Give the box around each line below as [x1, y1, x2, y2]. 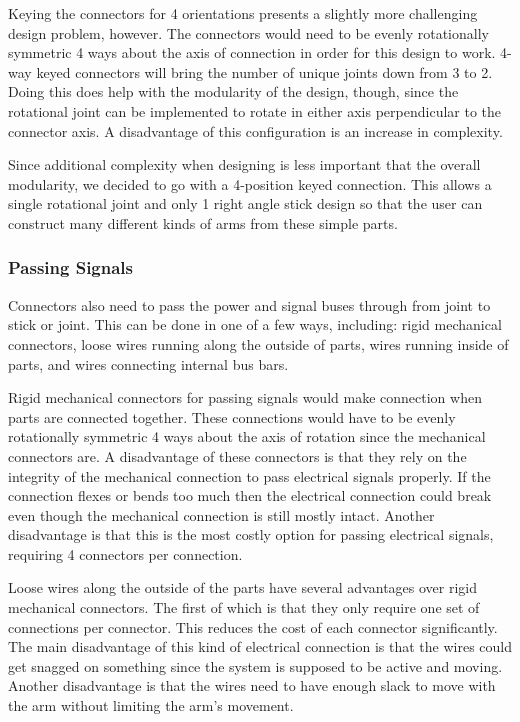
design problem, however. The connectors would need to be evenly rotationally [8, 22, 489, 43]
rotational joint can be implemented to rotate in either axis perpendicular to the [8, 100, 502, 121]
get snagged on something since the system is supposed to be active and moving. [8, 655, 503, 676]
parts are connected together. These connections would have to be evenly [8, 406, 456, 427]
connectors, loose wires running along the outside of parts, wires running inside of [8, 333, 509, 354]
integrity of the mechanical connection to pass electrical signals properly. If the [8, 465, 491, 486]
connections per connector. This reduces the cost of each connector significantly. [8, 616, 498, 637]
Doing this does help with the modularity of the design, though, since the [8, 81, 459, 102]
